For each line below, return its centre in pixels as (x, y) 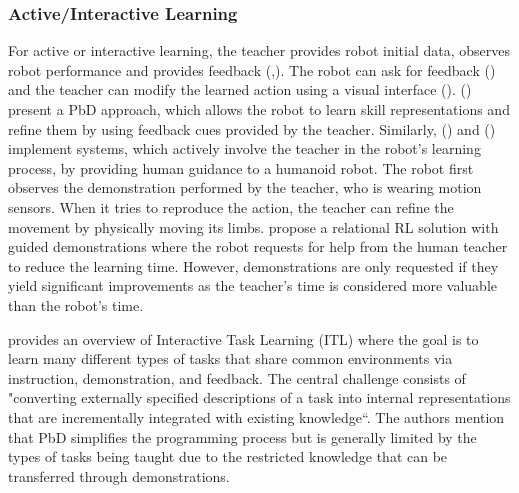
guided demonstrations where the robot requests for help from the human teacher (258, 246)
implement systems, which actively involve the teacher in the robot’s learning (244, 148)
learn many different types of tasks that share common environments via (230, 358)
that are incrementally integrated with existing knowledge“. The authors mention (256, 416)
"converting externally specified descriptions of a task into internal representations (259, 397)
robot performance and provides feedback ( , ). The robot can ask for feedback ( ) (252, 69)
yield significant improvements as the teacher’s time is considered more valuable (253, 285)
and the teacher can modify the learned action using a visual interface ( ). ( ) (240, 89)
